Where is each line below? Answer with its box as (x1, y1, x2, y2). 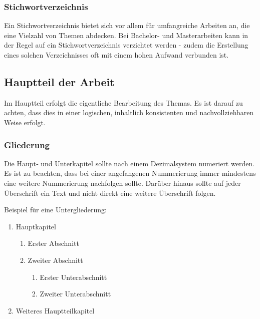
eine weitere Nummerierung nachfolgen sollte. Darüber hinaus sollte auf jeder (4, 177, 241, 188)
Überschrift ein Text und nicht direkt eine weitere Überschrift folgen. (4, 187, 216, 198)
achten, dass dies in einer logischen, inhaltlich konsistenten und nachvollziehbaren (4, 107, 254, 118)
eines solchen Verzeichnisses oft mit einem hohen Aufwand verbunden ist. (4, 50, 229, 60)
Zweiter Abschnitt (28, 254, 83, 265)
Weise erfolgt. (4, 117, 46, 127)
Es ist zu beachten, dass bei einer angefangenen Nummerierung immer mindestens (4, 168, 256, 178)
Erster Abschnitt (28, 238, 79, 248)
